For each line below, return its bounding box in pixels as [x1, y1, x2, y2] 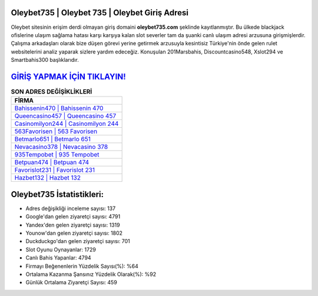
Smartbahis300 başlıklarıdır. [11, 56, 79, 64]
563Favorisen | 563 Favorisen [14, 127, 97, 135]
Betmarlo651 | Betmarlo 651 [14, 135, 91, 144]
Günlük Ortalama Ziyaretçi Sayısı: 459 [25, 279, 117, 286]
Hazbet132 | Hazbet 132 [14, 174, 81, 182]
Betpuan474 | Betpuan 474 [14, 158, 90, 167]
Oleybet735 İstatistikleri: [11, 189, 104, 199]
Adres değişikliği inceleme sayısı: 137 [25, 205, 116, 212]
